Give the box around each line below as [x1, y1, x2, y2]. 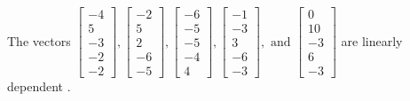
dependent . [7, 77, 71, 96]
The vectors [7, 31, 71, 50]
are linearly [341, 31, 403, 50]
